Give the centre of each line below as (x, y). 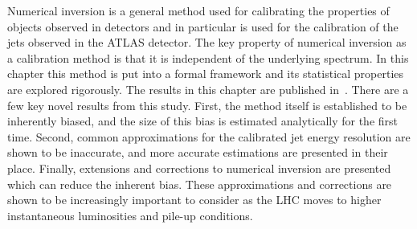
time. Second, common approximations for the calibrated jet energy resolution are (209, 136)
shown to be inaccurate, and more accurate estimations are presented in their (198, 152)
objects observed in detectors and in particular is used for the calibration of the (203, 26)
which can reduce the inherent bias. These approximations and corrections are (200, 184)
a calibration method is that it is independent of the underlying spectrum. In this (208, 57)
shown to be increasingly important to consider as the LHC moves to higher (194, 200)
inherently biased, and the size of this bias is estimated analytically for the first (202, 121)
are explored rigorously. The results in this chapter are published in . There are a (208, 89)
